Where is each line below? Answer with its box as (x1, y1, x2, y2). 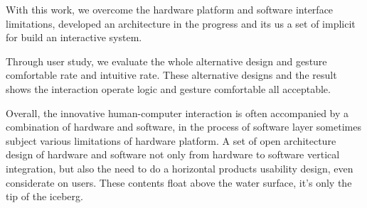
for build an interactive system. (6, 30, 142, 45)
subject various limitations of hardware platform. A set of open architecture (6, 133, 336, 148)
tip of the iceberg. (6, 189, 83, 204)
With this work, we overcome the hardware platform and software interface (6, 2, 334, 16)
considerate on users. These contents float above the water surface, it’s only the (6, 175, 352, 190)
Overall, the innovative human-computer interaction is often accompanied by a (6, 105, 349, 120)
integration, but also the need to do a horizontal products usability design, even (6, 160, 353, 175)
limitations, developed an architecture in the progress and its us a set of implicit (6, 16, 356, 31)
